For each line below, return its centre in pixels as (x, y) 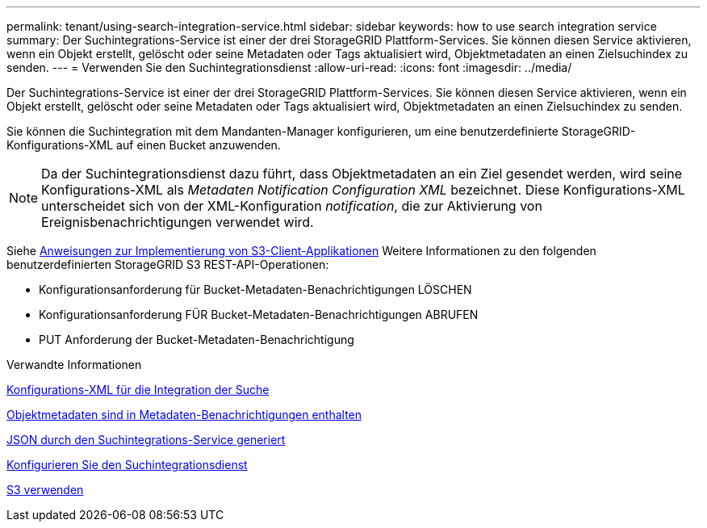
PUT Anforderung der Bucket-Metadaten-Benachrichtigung (197, 339)
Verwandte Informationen (74, 365)
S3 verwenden (45, 490)
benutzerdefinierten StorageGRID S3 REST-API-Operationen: (168, 264)
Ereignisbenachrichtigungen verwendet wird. (178, 222)
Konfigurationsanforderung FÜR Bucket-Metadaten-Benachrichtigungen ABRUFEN (259, 314)
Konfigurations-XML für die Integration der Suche (138, 390)
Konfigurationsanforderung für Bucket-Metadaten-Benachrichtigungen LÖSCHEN (255, 289)
